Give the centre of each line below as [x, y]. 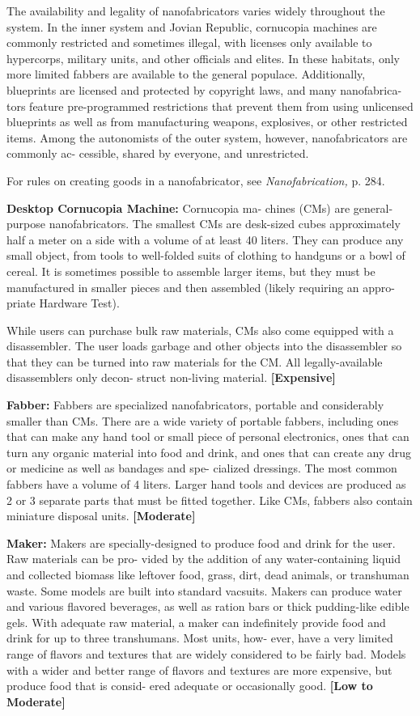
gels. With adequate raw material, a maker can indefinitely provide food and [196, 622]
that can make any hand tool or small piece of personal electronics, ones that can [208, 436]
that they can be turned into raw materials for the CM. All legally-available [195, 361]
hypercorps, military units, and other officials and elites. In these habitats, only [203, 58]
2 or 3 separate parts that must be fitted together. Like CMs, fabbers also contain [210, 500]
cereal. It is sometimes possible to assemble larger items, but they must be [191, 271]
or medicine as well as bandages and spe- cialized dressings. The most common [202, 468]
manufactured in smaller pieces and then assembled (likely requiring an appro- [201, 287]
